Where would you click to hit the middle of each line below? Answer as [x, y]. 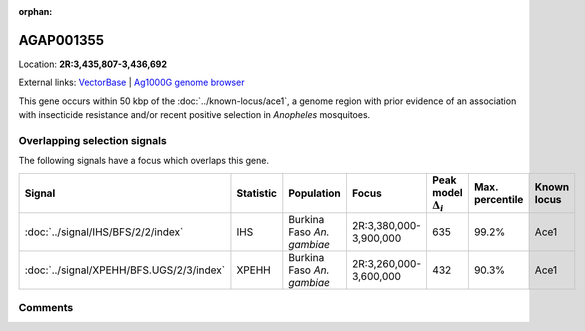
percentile [498, 199]
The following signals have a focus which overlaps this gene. [144, 161]
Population [315, 193]
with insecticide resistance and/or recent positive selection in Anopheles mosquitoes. [194, 115]
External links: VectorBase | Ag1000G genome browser [131, 82]
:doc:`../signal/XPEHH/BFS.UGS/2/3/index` [124, 270]
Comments [46, 308]
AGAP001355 [61, 40]
